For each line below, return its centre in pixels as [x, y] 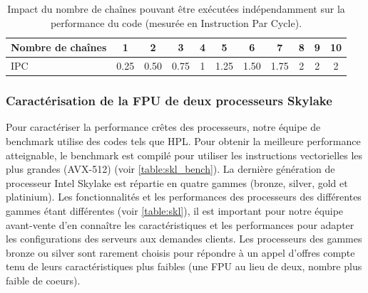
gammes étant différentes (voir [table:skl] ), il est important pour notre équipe [175, 210]
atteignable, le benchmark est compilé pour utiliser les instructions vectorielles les [184, 155]
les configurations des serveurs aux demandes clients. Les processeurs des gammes [184, 239]
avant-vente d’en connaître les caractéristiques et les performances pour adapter [180, 224]
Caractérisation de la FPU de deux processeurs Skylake [169, 101]
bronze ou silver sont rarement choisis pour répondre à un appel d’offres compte [180, 252]
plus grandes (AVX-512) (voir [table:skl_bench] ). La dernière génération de [170, 169]
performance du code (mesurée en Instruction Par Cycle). [176, 22]
